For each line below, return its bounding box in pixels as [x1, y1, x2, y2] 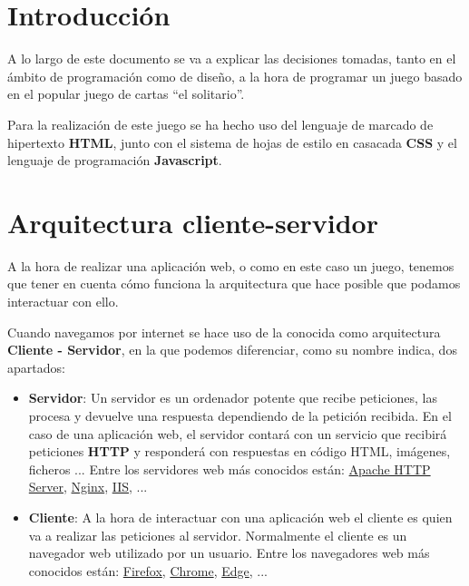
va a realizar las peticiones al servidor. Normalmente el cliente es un [28, 525, 407, 544]
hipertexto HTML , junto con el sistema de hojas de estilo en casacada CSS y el [7, 132, 457, 151]
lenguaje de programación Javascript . [7, 151, 222, 170]
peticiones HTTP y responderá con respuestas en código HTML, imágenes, [28, 442, 451, 461]
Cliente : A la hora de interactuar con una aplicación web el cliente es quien [28, 507, 453, 526]
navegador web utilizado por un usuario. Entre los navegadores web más [28, 543, 430, 562]
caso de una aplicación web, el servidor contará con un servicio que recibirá [28, 424, 447, 443]
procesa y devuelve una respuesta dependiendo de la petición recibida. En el [28, 405, 452, 425]
